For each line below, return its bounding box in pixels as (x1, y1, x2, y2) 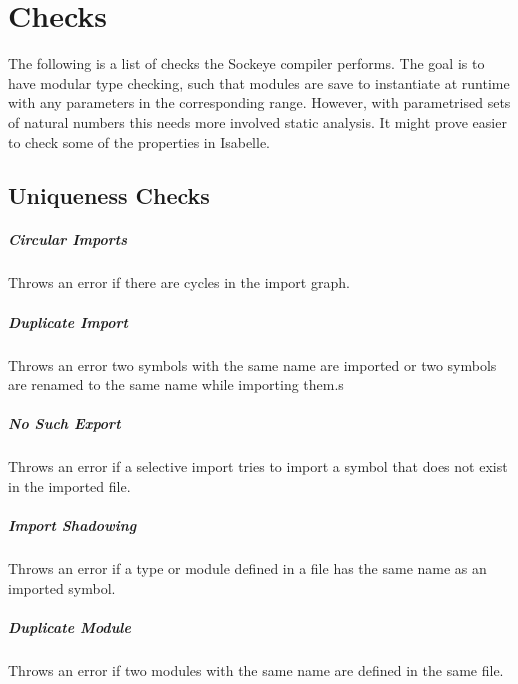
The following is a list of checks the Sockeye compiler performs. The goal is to (8, 53, 485, 74)
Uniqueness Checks (8, 180, 210, 211)
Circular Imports (8, 229, 127, 250)
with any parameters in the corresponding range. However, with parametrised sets (8, 92, 511, 113)
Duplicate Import (8, 311, 128, 332)
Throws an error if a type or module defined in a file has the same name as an (8, 558, 487, 579)
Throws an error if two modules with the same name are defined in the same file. (8, 659, 504, 680)
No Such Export (8, 413, 121, 434)
